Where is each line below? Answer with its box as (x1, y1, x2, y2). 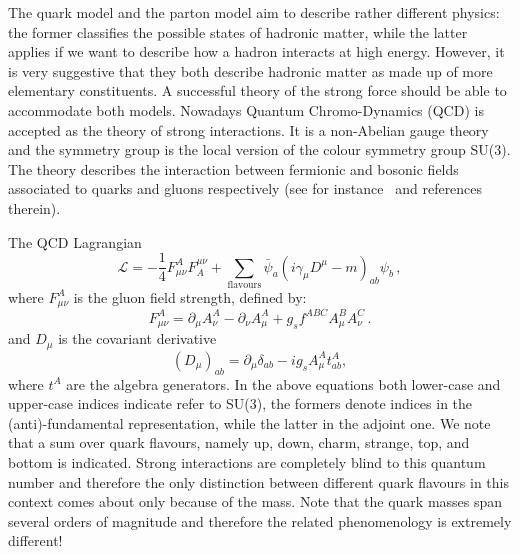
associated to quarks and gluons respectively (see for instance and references (8, 178, 483, 199)
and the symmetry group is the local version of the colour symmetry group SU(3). (8, 139, 511, 160)
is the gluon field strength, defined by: (73, 286, 307, 307)
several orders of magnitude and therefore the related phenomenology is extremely (8, 510, 512, 531)
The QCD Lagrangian (8, 231, 142, 252)
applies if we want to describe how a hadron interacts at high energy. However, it (8, 41, 505, 62)
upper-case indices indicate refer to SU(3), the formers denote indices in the (8, 393, 473, 414)
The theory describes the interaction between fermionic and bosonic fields (8, 158, 459, 179)
